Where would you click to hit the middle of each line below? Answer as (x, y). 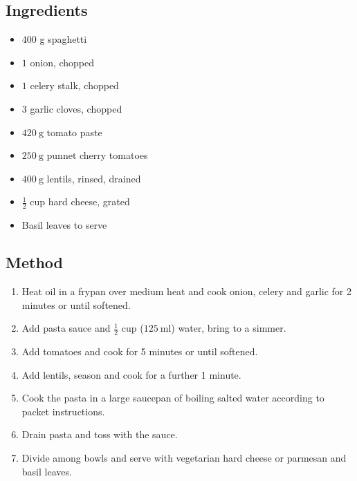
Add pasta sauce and (66, 328)
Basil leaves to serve (64, 225)
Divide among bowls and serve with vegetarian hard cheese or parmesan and (184, 457)
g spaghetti (63, 39)
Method (34, 262)
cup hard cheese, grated (80, 201)
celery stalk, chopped (74, 85)
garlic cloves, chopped (76, 108)
